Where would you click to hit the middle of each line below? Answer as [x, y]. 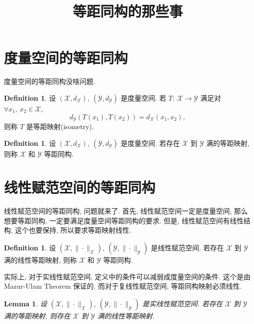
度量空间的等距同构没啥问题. [50, 81]
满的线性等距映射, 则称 [41, 260]
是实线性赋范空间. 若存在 [183, 303]
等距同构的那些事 [127, 11]
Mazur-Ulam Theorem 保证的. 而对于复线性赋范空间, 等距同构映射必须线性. [123, 286]
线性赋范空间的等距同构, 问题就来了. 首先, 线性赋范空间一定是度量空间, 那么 [126, 211]
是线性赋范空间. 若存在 [187, 248]
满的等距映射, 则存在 [37, 315]
